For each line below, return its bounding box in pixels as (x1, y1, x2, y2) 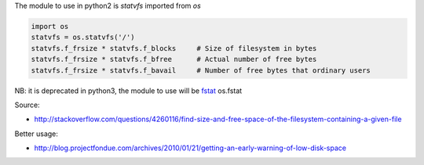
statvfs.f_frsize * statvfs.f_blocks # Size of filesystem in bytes (31, 44, 317, 52)
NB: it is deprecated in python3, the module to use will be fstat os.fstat (14, 86, 243, 95)
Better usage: (14, 129, 59, 138)
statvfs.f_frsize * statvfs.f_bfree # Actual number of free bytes (31, 55, 317, 64)
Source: (14, 100, 40, 109)
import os (31, 22, 69, 30)
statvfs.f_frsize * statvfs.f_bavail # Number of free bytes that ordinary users (31, 66, 371, 74)
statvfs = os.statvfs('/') (31, 33, 135, 42)
